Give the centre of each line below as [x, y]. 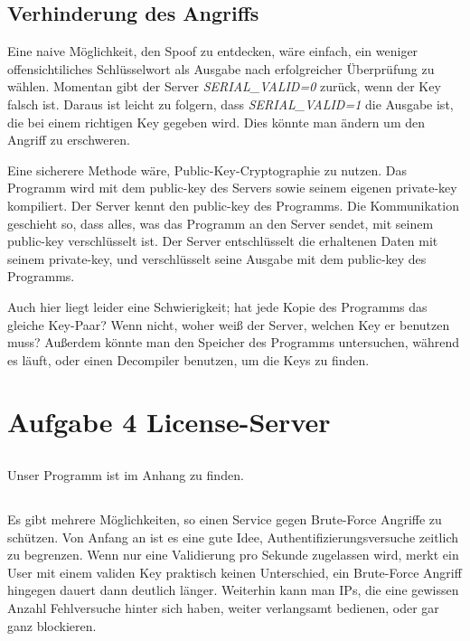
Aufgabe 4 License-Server [169, 422]
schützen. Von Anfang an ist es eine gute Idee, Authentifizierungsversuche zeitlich [233, 537]
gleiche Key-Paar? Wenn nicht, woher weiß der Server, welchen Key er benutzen [229, 324]
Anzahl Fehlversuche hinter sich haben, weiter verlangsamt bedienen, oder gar [223, 608]
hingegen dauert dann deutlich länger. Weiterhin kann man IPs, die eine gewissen [233, 590]
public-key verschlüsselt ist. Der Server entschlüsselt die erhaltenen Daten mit [223, 241]
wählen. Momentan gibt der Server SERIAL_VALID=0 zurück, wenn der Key [224, 86]
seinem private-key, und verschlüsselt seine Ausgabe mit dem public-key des [217, 258]
